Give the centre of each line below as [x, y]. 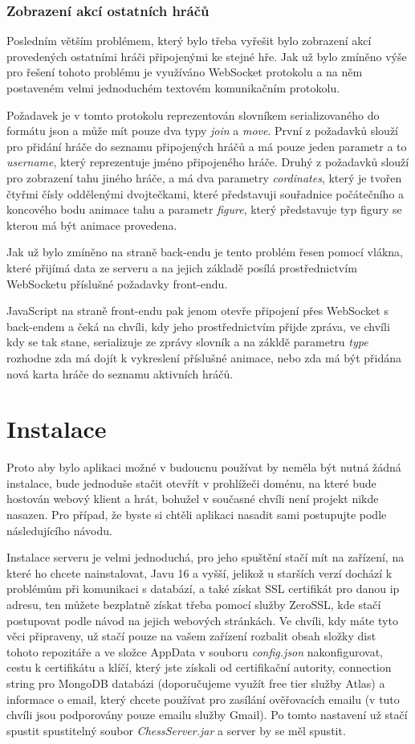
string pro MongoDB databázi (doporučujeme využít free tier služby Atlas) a [196, 683]
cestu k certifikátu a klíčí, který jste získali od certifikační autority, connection [199, 667]
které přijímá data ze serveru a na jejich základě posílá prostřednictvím [182, 267]
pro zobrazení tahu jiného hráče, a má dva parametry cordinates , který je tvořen [204, 177]
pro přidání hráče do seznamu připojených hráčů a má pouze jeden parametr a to [207, 146]
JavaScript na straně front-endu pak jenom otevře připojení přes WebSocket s [197, 311]
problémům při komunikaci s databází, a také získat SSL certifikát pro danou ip [203, 589]
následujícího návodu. [59, 530]
